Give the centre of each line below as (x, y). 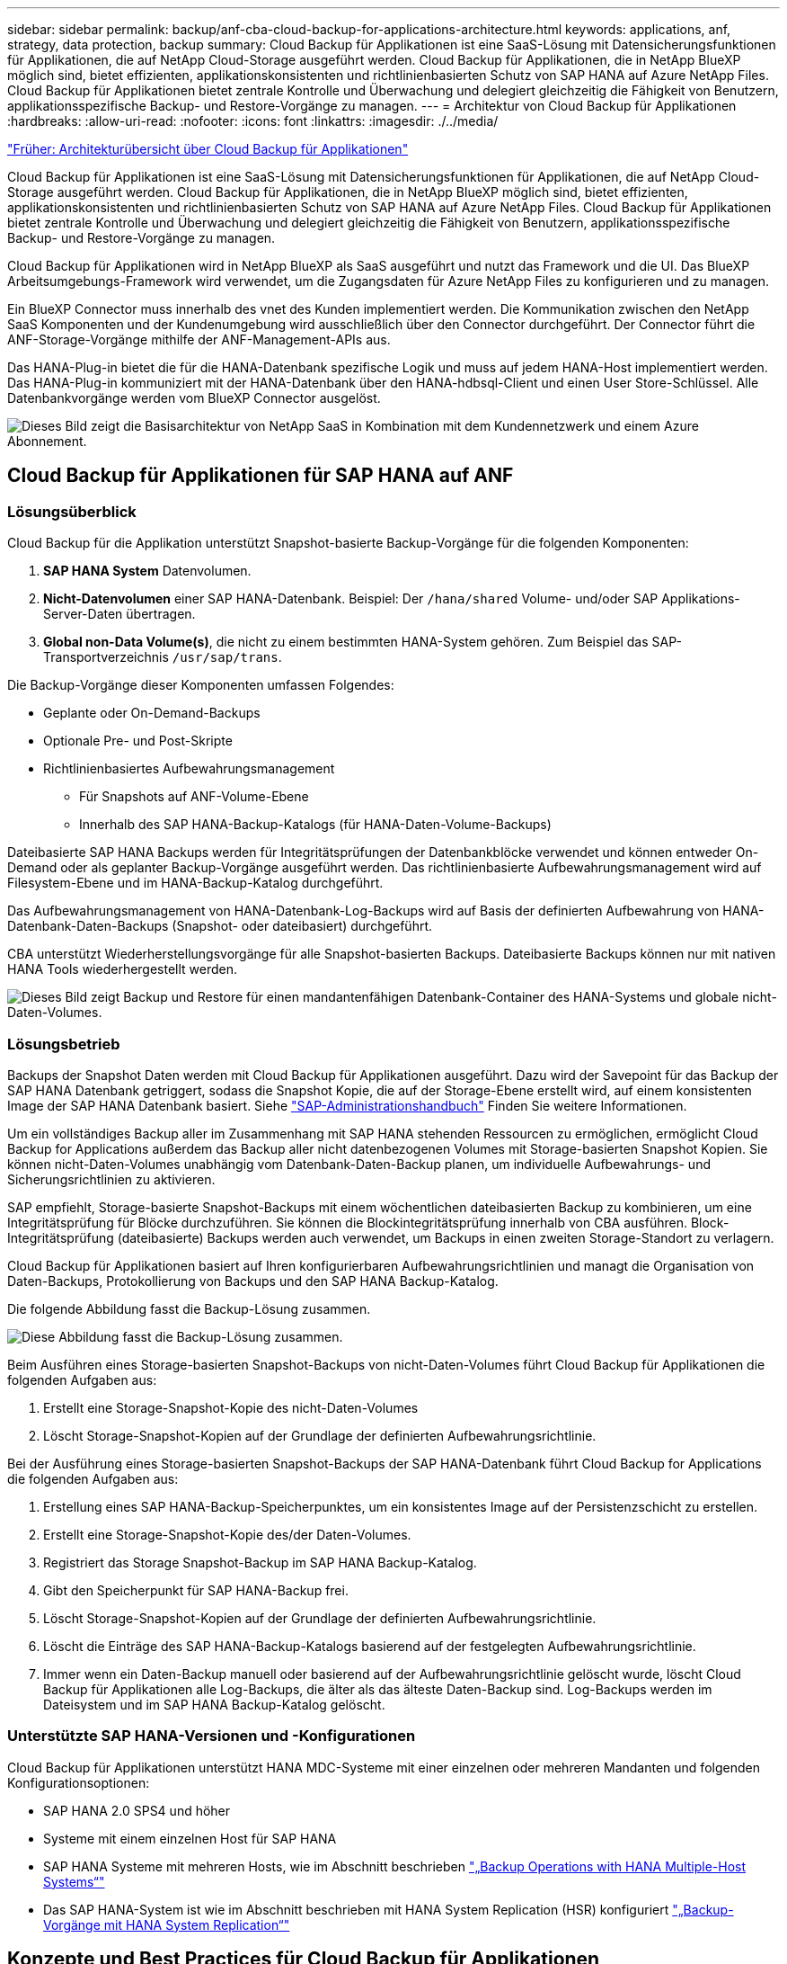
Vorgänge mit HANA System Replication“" (167, 1924)
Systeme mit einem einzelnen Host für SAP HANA (190, 1838)
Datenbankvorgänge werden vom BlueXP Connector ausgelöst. (194, 398)
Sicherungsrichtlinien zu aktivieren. (111, 1179)
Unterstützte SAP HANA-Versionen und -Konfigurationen (212, 1736)
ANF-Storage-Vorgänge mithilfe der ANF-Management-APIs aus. (199, 339)
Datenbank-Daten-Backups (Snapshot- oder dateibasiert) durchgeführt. (220, 926)
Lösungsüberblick (72, 511)
